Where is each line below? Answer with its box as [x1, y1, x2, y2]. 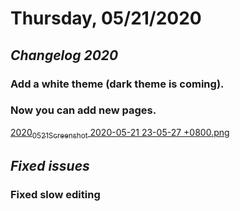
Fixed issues [10, 157, 90, 174]
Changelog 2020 [10, 47, 119, 64]
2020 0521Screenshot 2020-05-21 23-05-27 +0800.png [10, 126, 230, 141]
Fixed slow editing [10, 187, 101, 201]
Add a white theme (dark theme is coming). [10, 77, 225, 91]
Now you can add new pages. [10, 103, 157, 117]
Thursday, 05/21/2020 [10, 7, 202, 30]
